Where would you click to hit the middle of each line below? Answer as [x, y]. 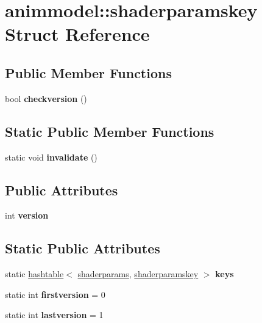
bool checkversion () [46, 98]
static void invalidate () [51, 157]
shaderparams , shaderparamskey [138, 274]
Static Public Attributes [83, 248]
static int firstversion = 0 [55, 294]
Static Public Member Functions [110, 131]
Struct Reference [77, 34]
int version [27, 215]
